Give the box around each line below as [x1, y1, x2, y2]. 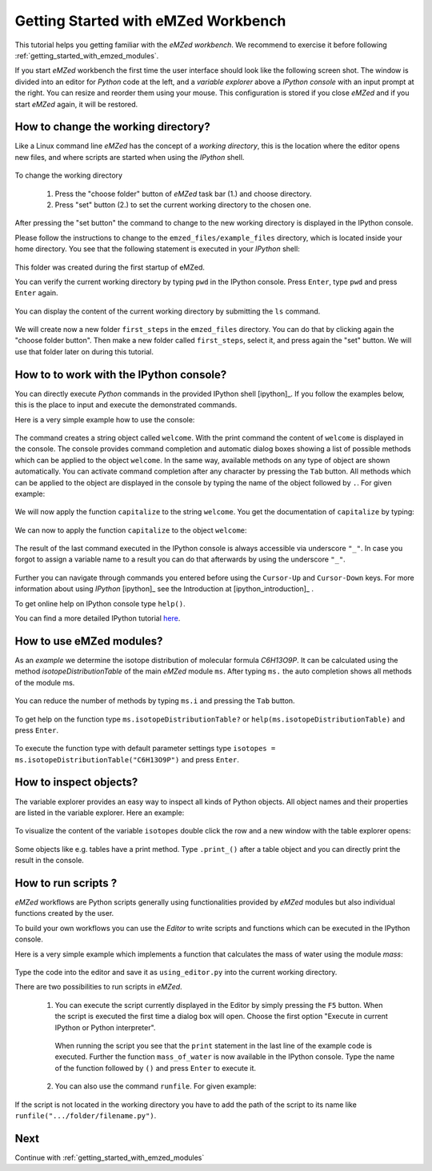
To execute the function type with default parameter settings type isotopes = [14, 744, 276, 753]
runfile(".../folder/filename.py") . [14, 1110, 157, 1120]
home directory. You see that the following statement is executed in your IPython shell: [14, 244, 300, 254]
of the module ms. [14, 677, 75, 687]
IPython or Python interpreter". [54, 1022, 156, 1032]
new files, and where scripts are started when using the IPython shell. [14, 152, 245, 162]
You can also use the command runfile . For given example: [54, 1081, 257, 1091]
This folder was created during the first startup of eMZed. [14, 262, 206, 272]
